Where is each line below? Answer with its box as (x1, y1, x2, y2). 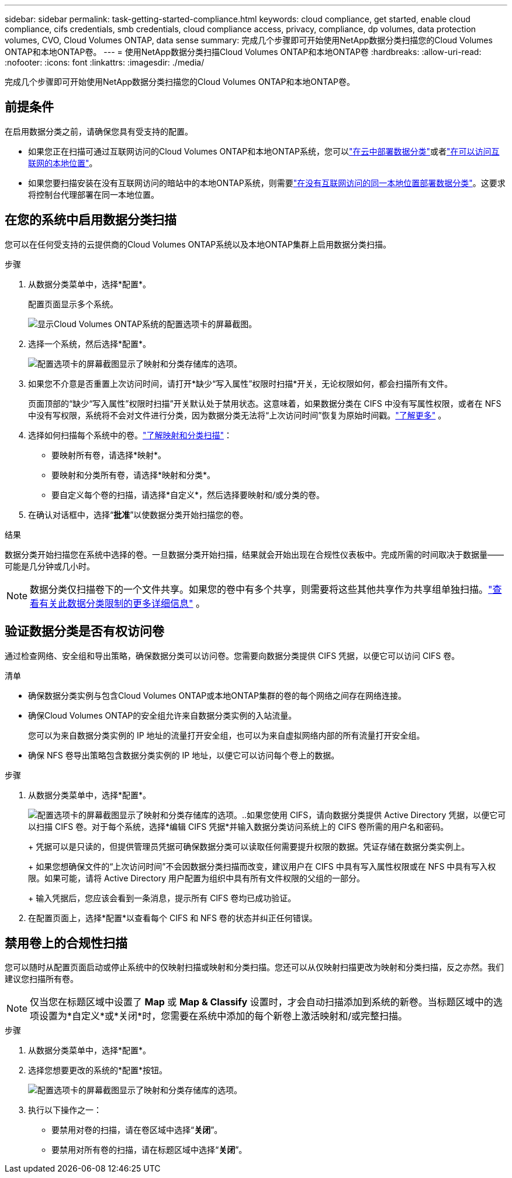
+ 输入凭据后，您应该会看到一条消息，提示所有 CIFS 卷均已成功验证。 (28, 892, 296, 903)
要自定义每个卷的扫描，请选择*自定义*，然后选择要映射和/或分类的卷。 (51, 489, 325, 500)
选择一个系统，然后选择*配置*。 (28, 338, 151, 349)
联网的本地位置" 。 (28, 157, 98, 168)
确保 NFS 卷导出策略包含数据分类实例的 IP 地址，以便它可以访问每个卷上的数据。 (28, 750, 340, 760)
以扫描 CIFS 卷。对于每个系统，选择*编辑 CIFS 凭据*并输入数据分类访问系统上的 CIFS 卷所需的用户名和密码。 (28, 821, 449, 832)
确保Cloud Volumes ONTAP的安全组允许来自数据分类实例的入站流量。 (28, 710, 297, 720)
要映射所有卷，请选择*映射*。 (51, 449, 167, 460)
